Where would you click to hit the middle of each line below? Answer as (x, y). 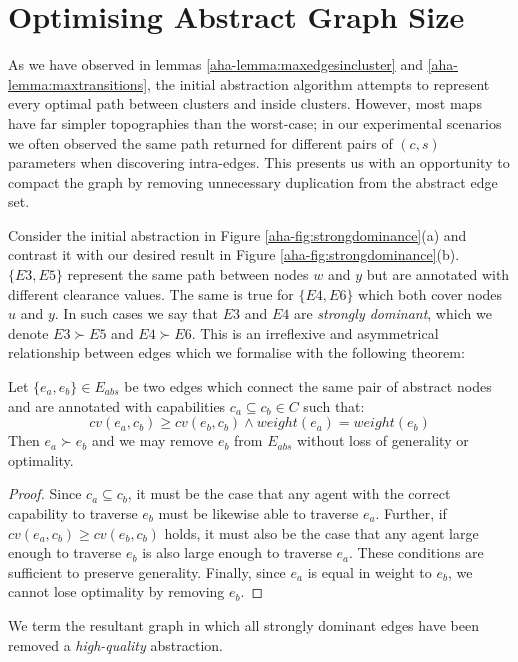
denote (28, 332)
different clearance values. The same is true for (151, 293)
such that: (334, 405)
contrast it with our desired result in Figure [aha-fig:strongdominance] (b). (234, 254)
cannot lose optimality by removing (116, 591)
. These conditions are (416, 552)
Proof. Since (45, 493)
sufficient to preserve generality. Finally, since (147, 571)
